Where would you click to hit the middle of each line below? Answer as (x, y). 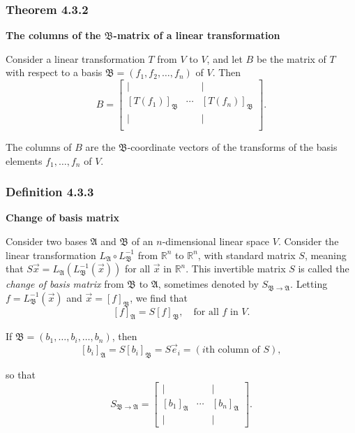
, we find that (159, 297)
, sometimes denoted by (208, 284)
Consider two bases (46, 241)
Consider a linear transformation (75, 58)
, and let (225, 58)
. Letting (309, 284)
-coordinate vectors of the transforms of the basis (232, 146)
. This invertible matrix (236, 269)
